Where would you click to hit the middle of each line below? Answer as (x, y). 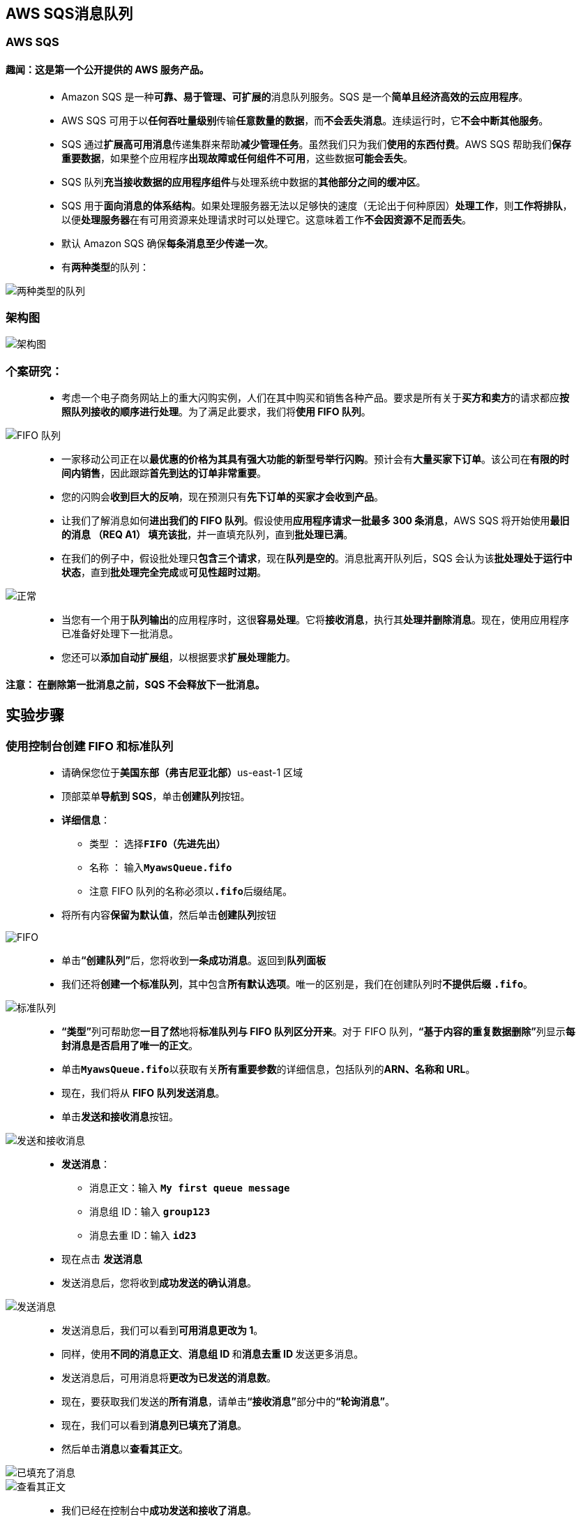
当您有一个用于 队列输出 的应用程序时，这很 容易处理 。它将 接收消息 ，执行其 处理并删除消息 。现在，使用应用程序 (315, 620)
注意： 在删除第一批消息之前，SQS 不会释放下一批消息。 (135, 684)
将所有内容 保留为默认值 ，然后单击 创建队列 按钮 (169, 915)
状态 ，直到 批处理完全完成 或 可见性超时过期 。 (164, 572)
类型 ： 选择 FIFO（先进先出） (158, 844)
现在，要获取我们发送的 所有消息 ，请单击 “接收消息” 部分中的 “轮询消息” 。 (228, 1402)
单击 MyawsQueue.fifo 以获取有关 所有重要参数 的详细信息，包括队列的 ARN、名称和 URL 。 (269, 1069)
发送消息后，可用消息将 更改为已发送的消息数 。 (169, 1378)
